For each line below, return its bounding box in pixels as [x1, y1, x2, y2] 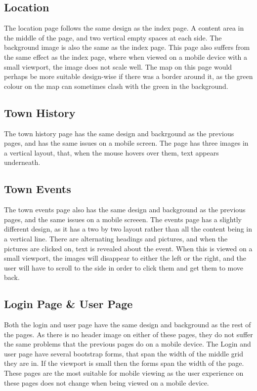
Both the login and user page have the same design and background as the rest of [4, 319, 251, 330]
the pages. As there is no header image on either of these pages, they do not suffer [4, 329, 253, 339]
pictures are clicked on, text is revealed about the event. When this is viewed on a [4, 243, 253, 253]
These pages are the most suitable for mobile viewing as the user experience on [4, 368, 244, 378]
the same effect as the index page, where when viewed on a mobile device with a [4, 51, 248, 62]
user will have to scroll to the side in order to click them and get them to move [4, 262, 244, 273]
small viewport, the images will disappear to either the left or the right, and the [4, 253, 247, 263]
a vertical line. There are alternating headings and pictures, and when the [4, 233, 228, 243]
